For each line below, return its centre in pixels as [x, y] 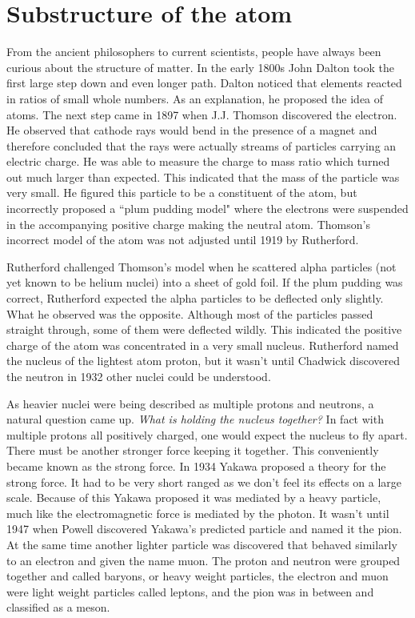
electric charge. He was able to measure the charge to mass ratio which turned [198, 161]
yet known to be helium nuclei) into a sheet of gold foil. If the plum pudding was [205, 282]
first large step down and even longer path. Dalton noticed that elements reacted [204, 83]
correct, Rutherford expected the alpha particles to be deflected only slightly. [195, 298]
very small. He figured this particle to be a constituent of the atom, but [182, 193]
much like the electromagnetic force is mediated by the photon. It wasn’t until [198, 513]
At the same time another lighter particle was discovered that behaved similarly [202, 544]
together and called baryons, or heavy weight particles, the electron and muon [198, 576]
